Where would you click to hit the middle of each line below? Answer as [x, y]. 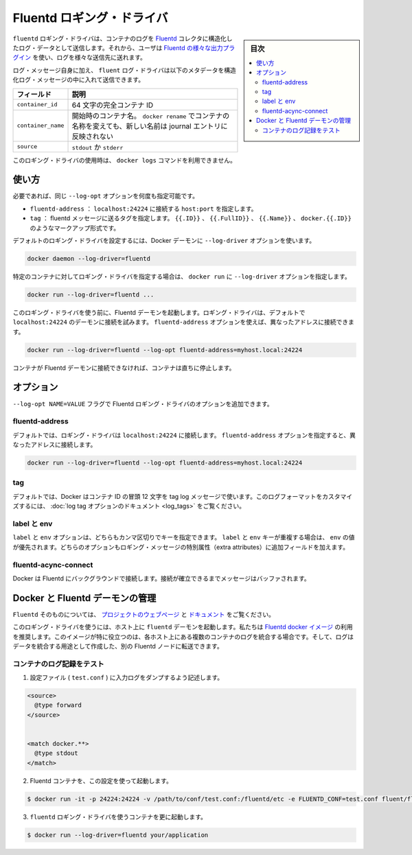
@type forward [58, 705]
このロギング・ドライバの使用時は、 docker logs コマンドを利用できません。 [124, 160]
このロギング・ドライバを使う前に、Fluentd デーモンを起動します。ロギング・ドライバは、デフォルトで [159, 312]
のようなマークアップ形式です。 [75, 228]
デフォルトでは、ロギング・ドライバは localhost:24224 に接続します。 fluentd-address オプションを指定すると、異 [184, 435]
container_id [37, 104]
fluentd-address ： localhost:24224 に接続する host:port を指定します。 [144, 209]
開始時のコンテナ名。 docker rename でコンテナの [151, 115]
